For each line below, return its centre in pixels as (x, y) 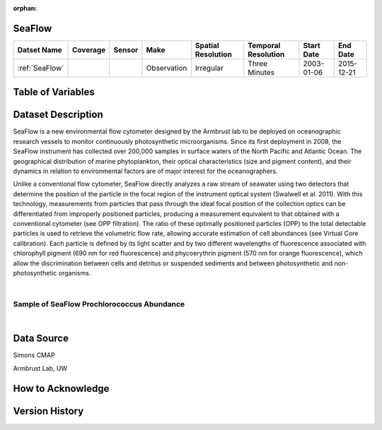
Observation (167, 68)
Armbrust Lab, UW (40, 368)
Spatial (207, 45)
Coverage (89, 49)
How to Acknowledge (61, 388)
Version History (48, 411)
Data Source (41, 339)
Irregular (209, 68)
